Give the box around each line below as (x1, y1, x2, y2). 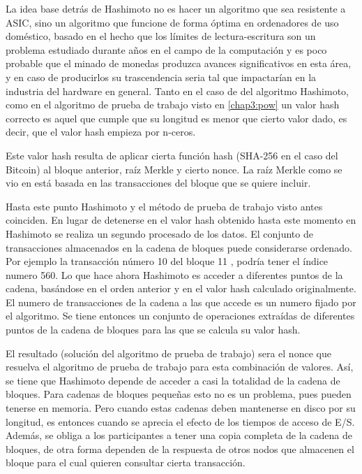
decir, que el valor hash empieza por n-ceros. (6, 124, 196, 139)
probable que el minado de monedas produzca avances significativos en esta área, (6, 56, 352, 71)
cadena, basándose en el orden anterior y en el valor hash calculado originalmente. (6, 281, 356, 296)
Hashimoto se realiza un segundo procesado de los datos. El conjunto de (6, 226, 313, 240)
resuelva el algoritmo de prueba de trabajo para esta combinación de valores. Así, (6, 359, 354, 374)
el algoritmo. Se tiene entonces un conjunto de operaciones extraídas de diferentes (6, 308, 355, 323)
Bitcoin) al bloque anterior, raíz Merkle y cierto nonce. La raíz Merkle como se (6, 161, 342, 176)
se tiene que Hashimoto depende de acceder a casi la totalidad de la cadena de (6, 373, 340, 387)
